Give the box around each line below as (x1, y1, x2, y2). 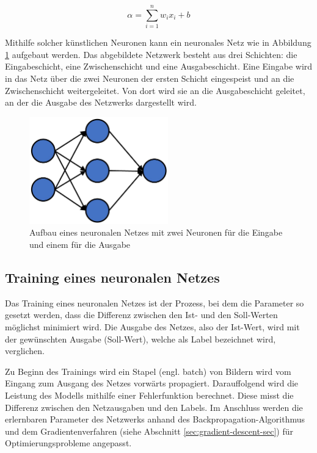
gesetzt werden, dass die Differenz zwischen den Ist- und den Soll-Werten (5, 308, 278, 321)
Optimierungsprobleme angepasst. (5, 437, 132, 449)
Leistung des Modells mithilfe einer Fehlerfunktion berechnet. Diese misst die (5, 388, 294, 401)
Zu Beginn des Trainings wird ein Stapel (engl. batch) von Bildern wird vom (5, 364, 291, 377)
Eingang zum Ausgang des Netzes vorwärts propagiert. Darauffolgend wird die (5, 377, 299, 390)
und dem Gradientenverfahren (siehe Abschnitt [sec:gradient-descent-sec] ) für (5, 424, 294, 437)
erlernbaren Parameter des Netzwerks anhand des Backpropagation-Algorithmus (5, 413, 305, 426)
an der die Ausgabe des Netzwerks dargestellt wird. (5, 96, 197, 109)
